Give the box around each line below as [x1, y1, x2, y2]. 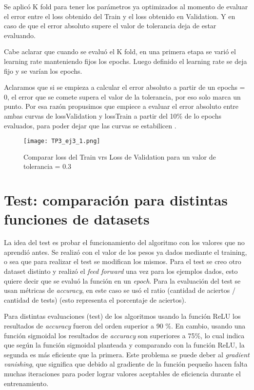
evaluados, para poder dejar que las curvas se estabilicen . [4, 120, 176, 130]
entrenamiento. [4, 378, 49, 388]
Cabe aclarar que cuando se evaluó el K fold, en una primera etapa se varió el [4, 46, 236, 57]
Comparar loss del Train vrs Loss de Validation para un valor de [23, 151, 216, 162]
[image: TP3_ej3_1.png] [23, 138, 100, 145]
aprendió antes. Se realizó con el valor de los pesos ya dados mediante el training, [4, 246, 247, 257]
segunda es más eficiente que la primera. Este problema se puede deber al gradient [4, 349, 250, 359]
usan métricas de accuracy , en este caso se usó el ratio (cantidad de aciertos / [4, 285, 235, 295]
